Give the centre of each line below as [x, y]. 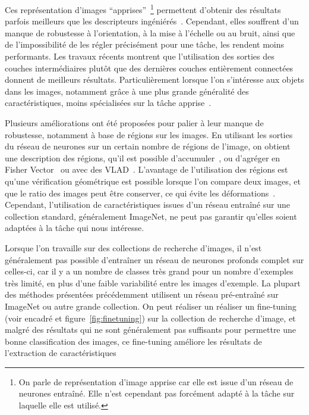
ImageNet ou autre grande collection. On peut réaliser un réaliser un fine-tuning [151, 306]
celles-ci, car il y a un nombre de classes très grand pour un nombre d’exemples [149, 271]
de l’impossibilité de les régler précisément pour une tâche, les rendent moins [145, 44]
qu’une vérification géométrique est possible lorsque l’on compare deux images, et [153, 181]
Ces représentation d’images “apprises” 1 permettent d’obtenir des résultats [143, 9]
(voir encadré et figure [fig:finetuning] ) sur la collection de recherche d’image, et [150, 318]
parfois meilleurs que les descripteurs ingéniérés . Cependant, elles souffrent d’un [152, 21]
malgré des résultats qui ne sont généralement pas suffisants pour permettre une [151, 330]
